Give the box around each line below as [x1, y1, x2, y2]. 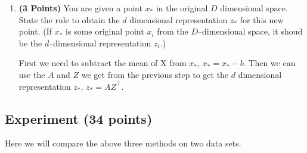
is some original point [66, 25, 144, 38]
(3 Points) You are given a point [18, 2, 142, 14]
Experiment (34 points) [5, 109, 153, 127]
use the [18, 68, 45, 80]
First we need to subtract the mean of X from [18, 57, 187, 69]
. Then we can [243, 57, 296, 69]
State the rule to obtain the [18, 13, 120, 26]
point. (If [18, 25, 52, 38]
